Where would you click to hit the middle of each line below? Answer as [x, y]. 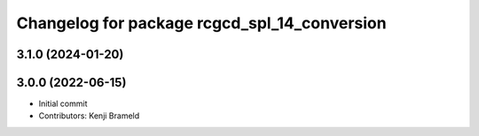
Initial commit [63, 104]
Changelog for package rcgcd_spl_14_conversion [201, 23]
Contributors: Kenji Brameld [89, 116]
